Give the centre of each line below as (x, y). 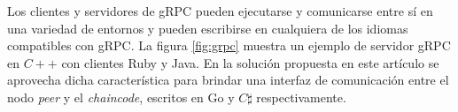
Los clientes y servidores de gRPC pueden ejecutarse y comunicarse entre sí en (220, 11)
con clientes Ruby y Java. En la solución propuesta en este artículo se (250, 62)
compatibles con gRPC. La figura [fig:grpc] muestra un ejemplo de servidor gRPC (229, 45)
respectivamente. (301, 97)
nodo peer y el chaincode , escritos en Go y (121, 97)
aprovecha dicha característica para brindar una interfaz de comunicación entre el (228, 80)
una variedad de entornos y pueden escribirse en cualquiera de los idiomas (208, 28)
